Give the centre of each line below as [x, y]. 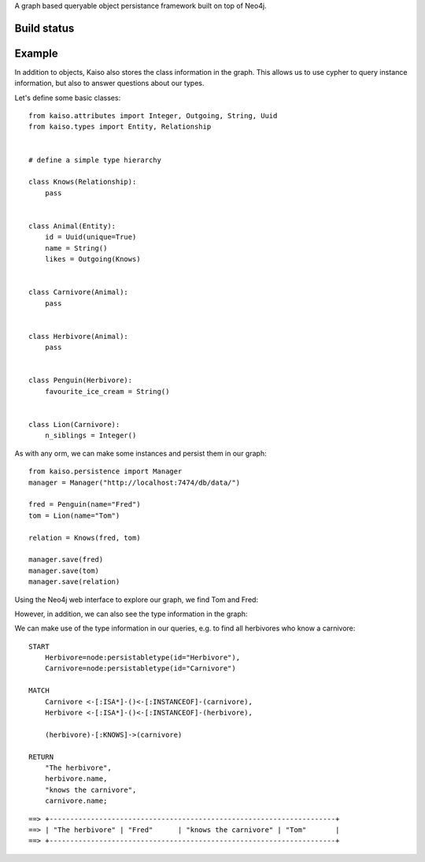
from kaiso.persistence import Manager [105, 472]
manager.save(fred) [66, 560]
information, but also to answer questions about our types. [109, 84]
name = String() [76, 248]
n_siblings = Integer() [91, 436]
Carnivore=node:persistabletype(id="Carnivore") [140, 669]
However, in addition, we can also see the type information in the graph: [131, 614]
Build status [44, 28]
